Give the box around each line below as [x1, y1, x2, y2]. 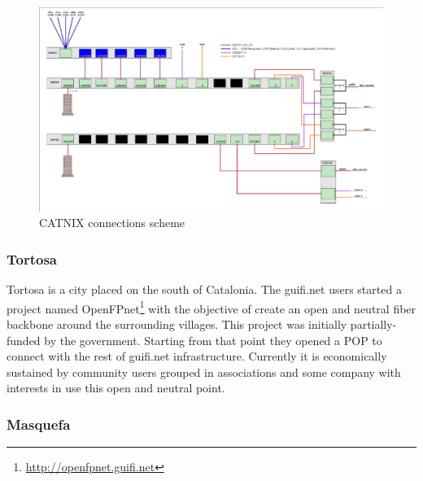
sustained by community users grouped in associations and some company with [7, 363, 401, 380]
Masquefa [7, 413, 71, 434]
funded [7, 331, 41, 348]
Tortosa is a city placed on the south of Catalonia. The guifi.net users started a [7, 281, 402, 298]
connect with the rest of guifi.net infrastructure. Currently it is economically [7, 348, 387, 365]
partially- [350, 316, 397, 332]
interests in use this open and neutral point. [7, 379, 225, 396]
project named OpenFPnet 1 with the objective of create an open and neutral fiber [7, 297, 416, 317]
